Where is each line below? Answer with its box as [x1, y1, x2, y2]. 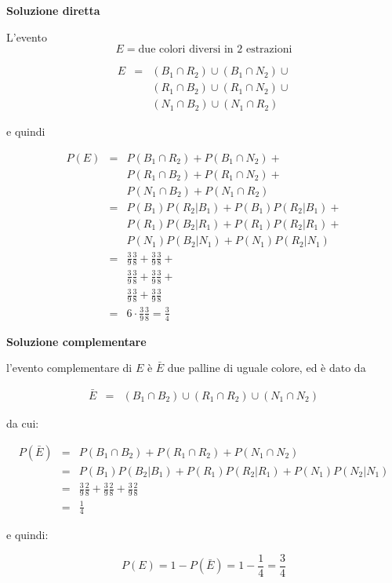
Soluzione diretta [6, 2, 100, 18]
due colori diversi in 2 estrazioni [138, 44, 292, 56]
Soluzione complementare [6, 333, 147, 349]
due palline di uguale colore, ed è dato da [167, 359, 366, 376]
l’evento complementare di [6, 359, 132, 376]
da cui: [6, 415, 39, 431]
